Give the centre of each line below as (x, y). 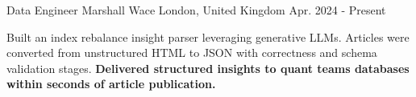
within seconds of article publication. (111, 84)
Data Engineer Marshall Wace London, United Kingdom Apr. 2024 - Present (196, 10)
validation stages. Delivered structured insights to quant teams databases (208, 68)
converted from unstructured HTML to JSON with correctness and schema (192, 53)
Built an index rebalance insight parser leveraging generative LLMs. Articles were (208, 36)
